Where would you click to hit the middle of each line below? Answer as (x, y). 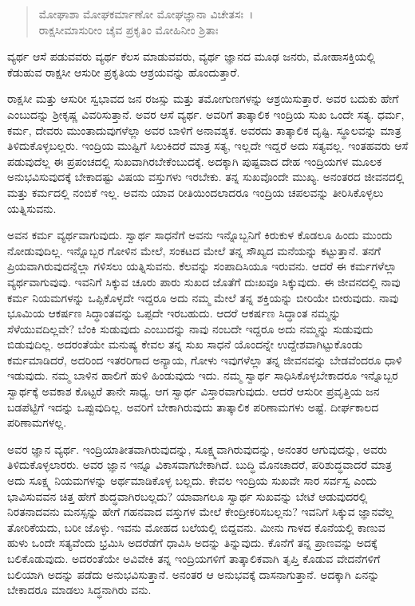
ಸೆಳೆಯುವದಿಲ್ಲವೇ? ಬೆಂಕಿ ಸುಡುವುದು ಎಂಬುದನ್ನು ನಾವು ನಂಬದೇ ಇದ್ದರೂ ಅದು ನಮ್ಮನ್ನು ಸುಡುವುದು (190, 328)
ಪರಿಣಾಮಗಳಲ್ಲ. (37, 422)
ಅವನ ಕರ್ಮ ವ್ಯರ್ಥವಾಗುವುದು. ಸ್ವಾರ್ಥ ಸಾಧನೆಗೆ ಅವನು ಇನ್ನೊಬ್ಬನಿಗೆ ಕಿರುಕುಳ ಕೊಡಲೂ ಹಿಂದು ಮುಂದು (200, 235)
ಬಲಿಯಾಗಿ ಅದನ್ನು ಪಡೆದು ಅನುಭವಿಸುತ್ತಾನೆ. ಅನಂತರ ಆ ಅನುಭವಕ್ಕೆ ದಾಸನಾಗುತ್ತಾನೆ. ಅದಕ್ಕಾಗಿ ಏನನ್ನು (194, 574)
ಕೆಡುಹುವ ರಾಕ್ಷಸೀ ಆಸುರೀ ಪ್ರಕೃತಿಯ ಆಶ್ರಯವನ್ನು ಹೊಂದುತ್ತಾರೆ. (124, 71)
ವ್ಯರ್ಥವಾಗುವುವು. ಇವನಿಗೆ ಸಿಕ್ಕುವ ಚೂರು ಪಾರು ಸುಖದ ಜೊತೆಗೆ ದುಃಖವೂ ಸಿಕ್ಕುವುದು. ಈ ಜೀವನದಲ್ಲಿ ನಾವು (204, 281)
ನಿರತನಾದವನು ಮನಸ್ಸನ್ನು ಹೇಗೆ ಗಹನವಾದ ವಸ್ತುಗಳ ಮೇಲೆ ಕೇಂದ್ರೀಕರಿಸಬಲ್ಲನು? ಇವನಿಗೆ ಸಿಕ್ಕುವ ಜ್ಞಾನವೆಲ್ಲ (201, 512)
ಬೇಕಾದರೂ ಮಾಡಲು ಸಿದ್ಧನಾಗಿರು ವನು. (79, 590)
